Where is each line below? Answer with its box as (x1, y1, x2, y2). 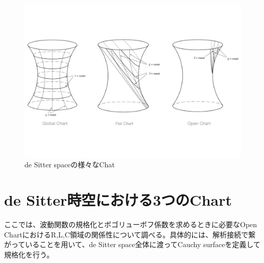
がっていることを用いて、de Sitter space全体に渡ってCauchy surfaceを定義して (4, 239, 261, 250)
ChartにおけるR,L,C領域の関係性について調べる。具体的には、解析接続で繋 (4, 229, 256, 239)
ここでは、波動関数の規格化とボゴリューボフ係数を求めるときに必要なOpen (4, 218, 257, 229)
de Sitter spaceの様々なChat (25, 159, 115, 170)
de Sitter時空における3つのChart (4, 189, 232, 210)
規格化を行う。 (4, 249, 54, 259)
